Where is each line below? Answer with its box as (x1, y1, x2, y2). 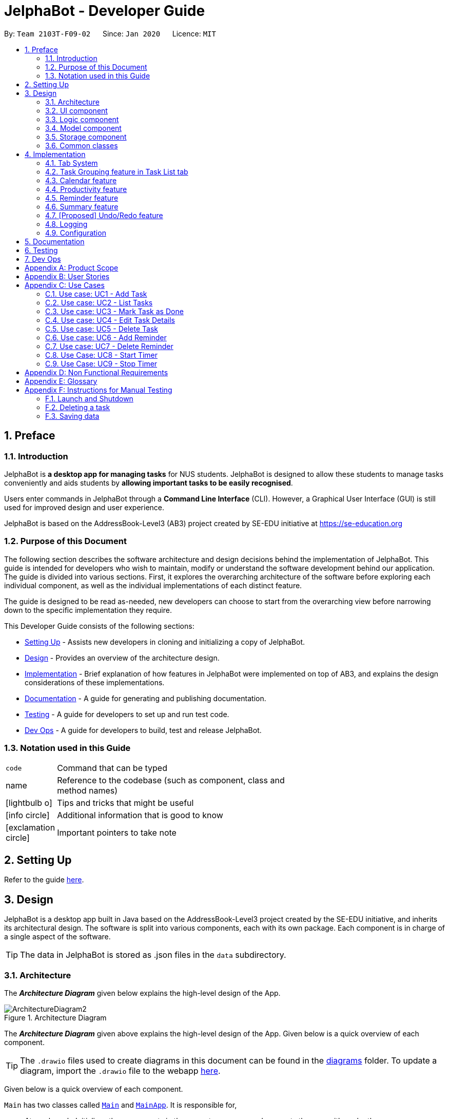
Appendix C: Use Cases (25, 280, 105, 290)
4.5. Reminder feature (45, 193, 119, 202)
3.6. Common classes (45, 141, 118, 150)
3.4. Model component (45, 123, 122, 132)
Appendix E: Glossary (25, 376, 97, 385)
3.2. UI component (45, 106, 108, 115)
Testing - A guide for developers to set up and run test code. (25, 709, 229, 719)
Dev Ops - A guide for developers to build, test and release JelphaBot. (25, 725, 262, 735)
